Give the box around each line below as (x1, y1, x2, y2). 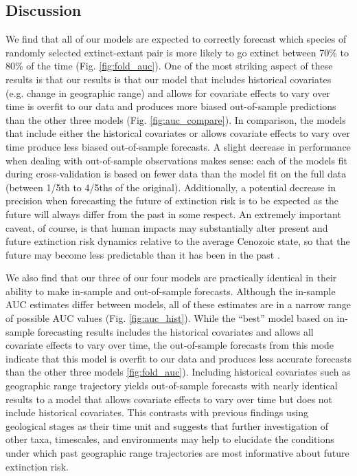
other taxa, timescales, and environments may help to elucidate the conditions (5, 432, 334, 446)
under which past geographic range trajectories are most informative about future (5, 446, 349, 460)
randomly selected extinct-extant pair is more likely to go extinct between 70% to (5, 45, 349, 59)
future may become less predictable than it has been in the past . (5, 247, 280, 261)
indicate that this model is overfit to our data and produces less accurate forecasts (5, 351, 352, 365)
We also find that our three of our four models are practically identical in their (5, 270, 337, 285)
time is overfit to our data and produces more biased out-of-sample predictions (5, 99, 336, 113)
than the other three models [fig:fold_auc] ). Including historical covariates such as (5, 365, 351, 379)
